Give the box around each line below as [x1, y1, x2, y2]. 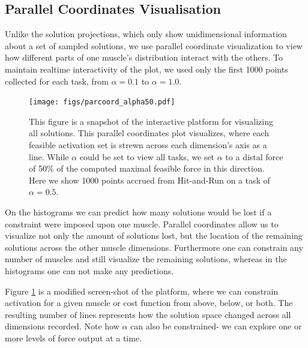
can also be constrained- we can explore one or [130, 320, 302, 332]
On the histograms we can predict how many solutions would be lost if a [5, 205, 272, 218]
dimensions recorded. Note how [5, 320, 119, 332]
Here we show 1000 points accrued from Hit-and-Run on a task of [29, 173, 270, 186]
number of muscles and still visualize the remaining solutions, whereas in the [5, 253, 287, 265]
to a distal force [225, 150, 283, 163]
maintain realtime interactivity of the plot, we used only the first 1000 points [5, 62, 288, 75]
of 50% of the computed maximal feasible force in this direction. [29, 162, 265, 175]
